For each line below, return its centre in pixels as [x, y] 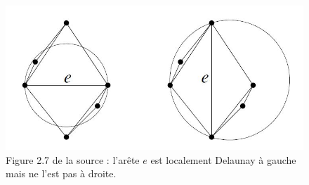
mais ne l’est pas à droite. [61, 173]
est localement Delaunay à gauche [223, 159]
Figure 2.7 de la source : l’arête [73, 159]
